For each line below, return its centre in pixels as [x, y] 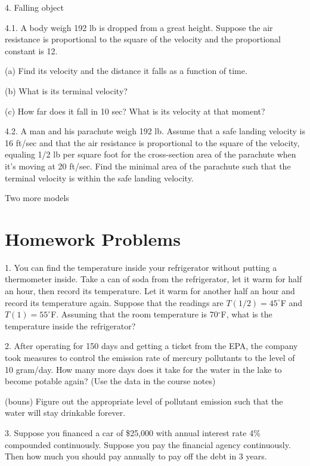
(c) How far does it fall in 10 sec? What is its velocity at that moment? [135, 111]
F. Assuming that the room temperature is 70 [134, 314]
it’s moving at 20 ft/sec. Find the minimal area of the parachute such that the [148, 166]
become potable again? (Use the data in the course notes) [110, 381]
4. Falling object [34, 7]
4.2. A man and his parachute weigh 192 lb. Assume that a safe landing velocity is [155, 131]
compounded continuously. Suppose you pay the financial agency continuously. [148, 444]
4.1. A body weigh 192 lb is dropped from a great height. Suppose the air [139, 27]
